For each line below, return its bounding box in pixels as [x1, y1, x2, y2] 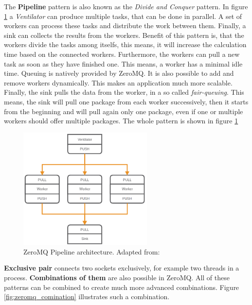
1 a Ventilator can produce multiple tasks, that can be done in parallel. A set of [4, 11, 242, 21]
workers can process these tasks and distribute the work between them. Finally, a [4, 20, 246, 31]
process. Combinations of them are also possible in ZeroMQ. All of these [4, 272, 230, 282]
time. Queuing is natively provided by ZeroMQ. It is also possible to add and [4, 68, 234, 78]
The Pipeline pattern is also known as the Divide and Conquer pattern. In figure [4, 1, 248, 11]
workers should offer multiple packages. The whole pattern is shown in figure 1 [4, 116, 238, 126]
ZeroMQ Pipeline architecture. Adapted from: [23, 246, 160, 256]
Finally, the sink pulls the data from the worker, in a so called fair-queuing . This [4, 87, 244, 97]
